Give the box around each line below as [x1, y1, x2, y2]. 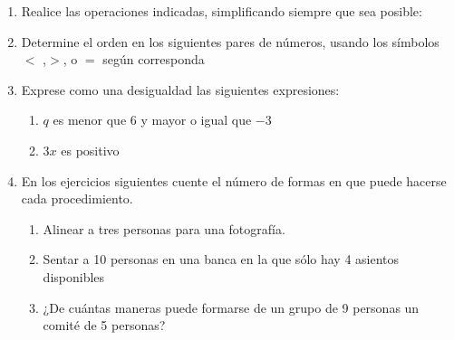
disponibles [43, 267, 105, 286]
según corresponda [102, 50, 205, 69]
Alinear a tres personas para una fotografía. [43, 219, 285, 238]
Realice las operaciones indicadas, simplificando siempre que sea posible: [21, 2, 422, 20]
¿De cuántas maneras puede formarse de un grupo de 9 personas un [43, 297, 420, 316]
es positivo [61, 140, 120, 159]
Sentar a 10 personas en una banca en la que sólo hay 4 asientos [43, 250, 400, 269]
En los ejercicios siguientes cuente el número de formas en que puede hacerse [21, 171, 447, 190]
